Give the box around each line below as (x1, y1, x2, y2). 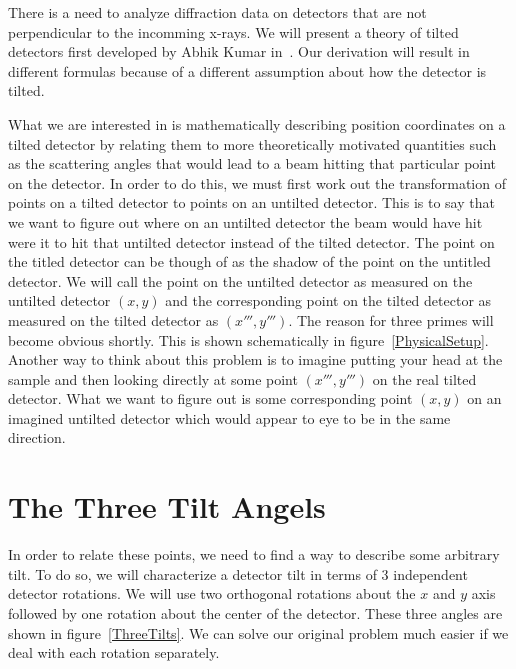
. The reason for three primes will (288, 309, 494, 330)
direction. (8, 427, 66, 448)
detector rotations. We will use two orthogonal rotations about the (8, 583, 416, 604)
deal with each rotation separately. (8, 642, 220, 663)
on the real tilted (372, 368, 477, 389)
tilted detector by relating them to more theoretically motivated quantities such (8, 133, 497, 154)
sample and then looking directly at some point (8, 368, 298, 389)
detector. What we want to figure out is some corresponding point (8, 388, 413, 409)
